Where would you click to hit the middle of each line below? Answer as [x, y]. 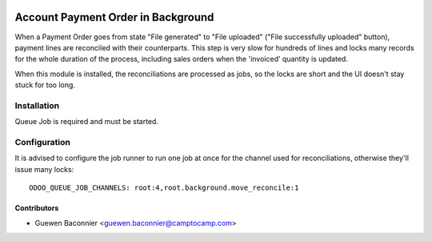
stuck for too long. [45, 85]
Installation [37, 106]
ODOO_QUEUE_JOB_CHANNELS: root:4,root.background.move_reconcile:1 [164, 188]
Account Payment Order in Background [114, 17]
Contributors [37, 208]
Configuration [43, 142]
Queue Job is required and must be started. [87, 122]
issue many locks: [44, 169]
